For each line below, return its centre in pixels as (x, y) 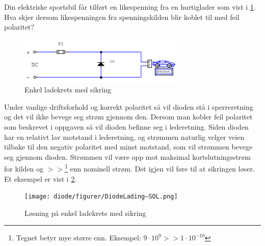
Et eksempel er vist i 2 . (41, 178)
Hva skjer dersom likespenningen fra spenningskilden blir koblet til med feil (122, 17)
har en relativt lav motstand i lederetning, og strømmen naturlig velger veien (124, 137)
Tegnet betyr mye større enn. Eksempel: (78, 238)
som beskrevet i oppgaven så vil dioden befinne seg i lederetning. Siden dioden (126, 127)
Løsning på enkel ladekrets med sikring (85, 213)
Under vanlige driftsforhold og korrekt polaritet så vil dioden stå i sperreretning (129, 106)
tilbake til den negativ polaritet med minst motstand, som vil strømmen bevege (128, 147)
